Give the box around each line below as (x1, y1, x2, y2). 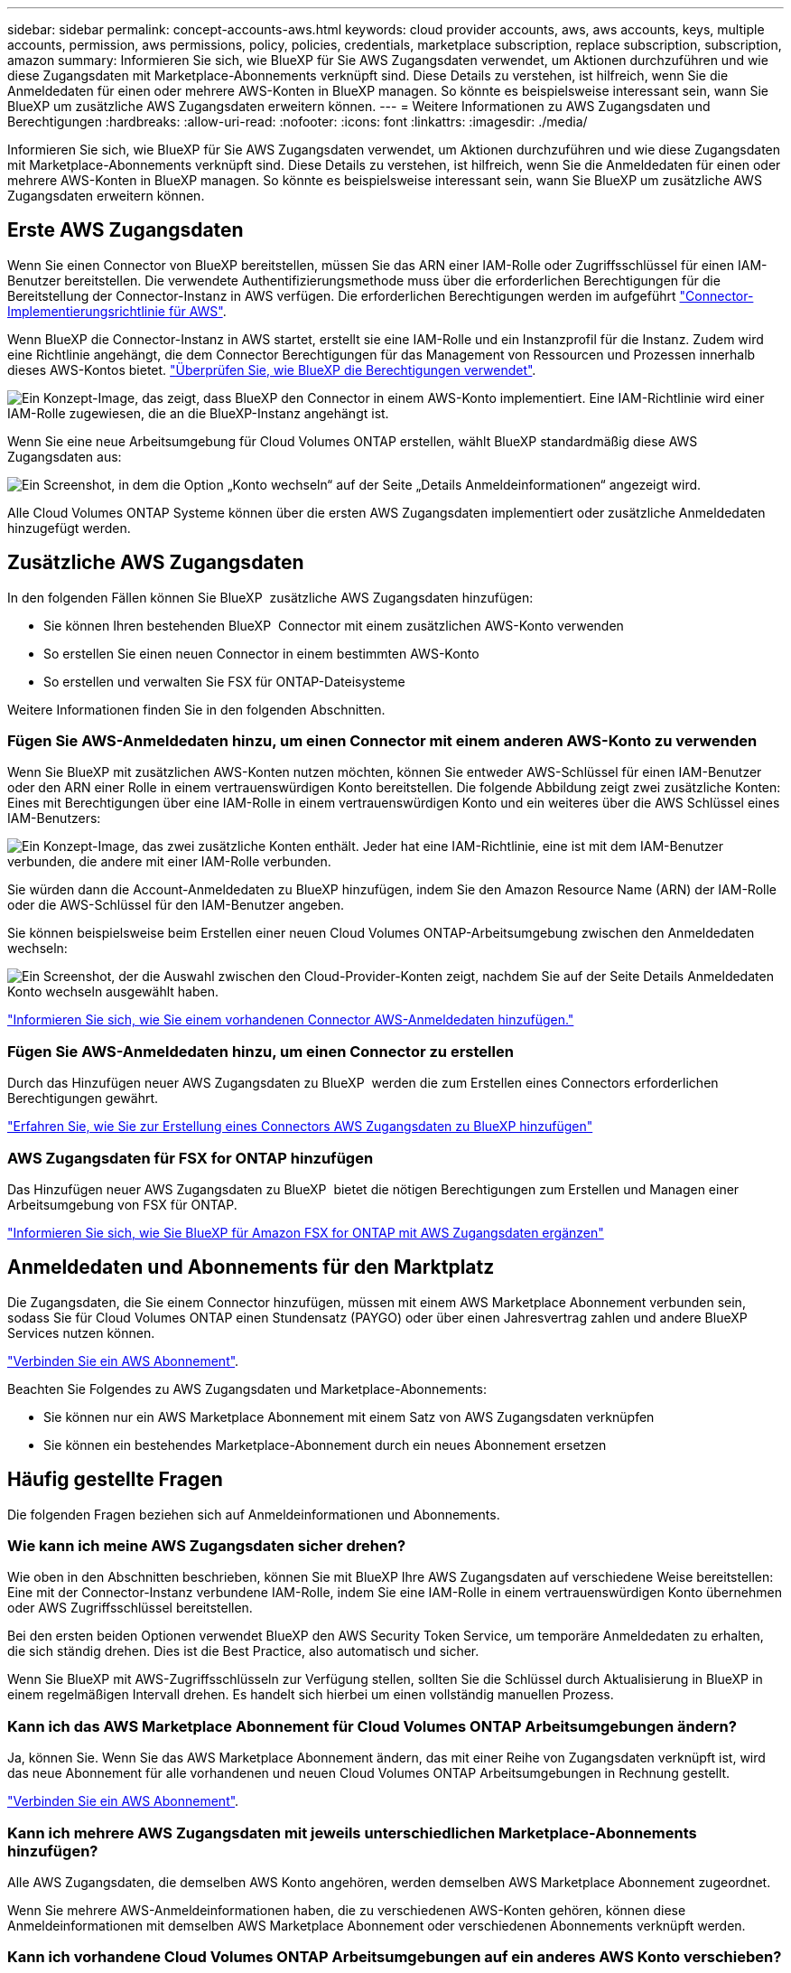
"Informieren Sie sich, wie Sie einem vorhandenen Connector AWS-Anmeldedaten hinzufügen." (7, 1012, 574, 1028)
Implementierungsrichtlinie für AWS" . (7, 303, 227, 319)
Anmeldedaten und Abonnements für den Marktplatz (7, 1256, 495, 1279)
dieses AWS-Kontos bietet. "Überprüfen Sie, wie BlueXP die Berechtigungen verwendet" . (7, 361, 536, 378)
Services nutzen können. (7, 1324, 155, 1341)
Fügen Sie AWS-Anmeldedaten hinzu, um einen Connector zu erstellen (7, 1042, 514, 1061)
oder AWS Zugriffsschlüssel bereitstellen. (7, 1600, 253, 1616)
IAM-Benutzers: (7, 810, 101, 827)
